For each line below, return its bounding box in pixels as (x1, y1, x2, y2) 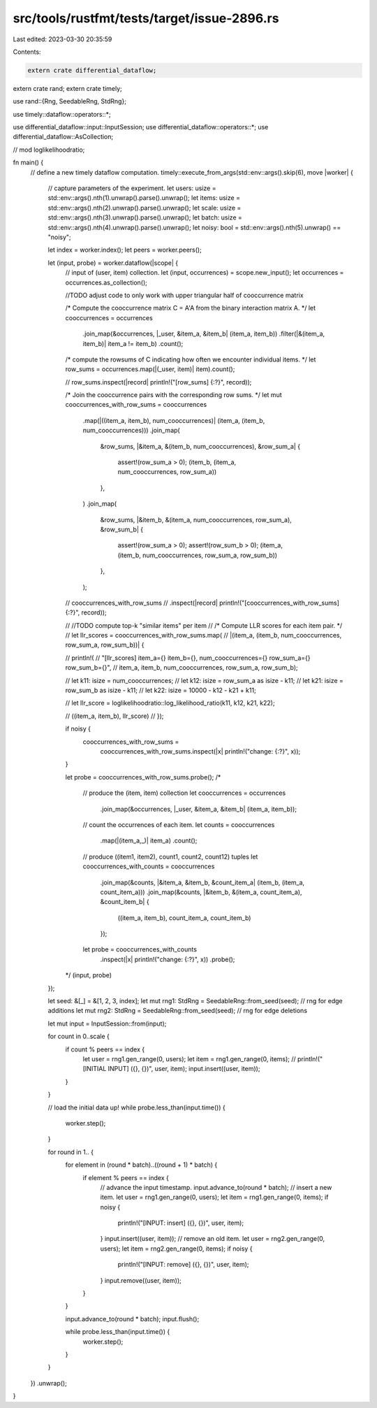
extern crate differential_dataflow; (27, 66, 157, 74)
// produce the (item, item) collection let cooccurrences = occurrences (82, 789, 286, 797)
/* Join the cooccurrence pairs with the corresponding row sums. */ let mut (65, 391, 282, 399)
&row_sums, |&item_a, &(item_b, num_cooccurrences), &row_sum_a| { (100, 442, 300, 450)
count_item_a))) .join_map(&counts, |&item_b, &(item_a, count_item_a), (100, 888, 302, 896)
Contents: (13, 48, 41, 56)
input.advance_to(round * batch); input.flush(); (65, 1314, 200, 1323)
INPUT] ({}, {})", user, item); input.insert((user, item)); (108, 1065, 260, 1073)
